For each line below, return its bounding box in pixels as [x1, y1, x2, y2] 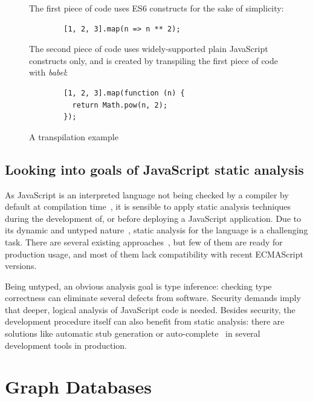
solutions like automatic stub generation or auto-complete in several [5, 327, 260, 340]
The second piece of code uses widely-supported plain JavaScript [29, 42, 268, 55]
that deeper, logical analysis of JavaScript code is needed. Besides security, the [5, 303, 295, 316]
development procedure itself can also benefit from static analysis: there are [5, 315, 285, 328]
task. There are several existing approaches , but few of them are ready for [5, 235, 283, 248]
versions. [5, 259, 37, 272]
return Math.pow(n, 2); [72, 100, 168, 109]
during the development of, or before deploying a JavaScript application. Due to [5, 212, 302, 224]
